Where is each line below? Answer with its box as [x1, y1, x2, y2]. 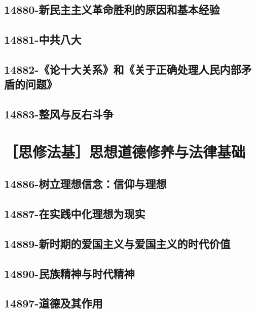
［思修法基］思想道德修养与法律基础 [4, 141, 246, 162]
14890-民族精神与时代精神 [4, 265, 135, 281]
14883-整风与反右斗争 [4, 106, 114, 122]
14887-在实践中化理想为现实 [4, 206, 145, 222]
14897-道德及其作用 [4, 295, 103, 311]
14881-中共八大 [4, 32, 82, 47]
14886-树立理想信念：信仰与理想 [4, 176, 167, 192]
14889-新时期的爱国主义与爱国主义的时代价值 [4, 235, 231, 251]
